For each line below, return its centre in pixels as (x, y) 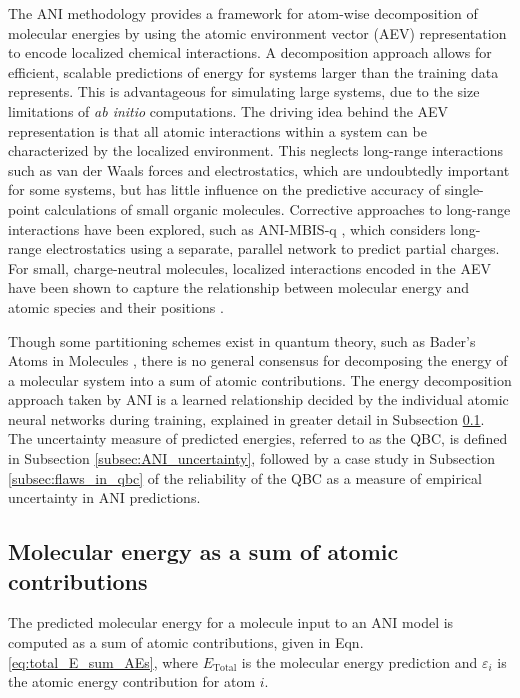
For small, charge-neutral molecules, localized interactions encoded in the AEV (249, 267)
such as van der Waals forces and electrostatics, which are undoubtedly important (259, 169)
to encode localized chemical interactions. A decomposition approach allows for (250, 52)
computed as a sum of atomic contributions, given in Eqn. (186, 642)
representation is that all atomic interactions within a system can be (217, 130)
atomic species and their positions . (116, 306)
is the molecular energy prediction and (359, 661)
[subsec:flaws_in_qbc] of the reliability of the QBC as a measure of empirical (245, 477)
